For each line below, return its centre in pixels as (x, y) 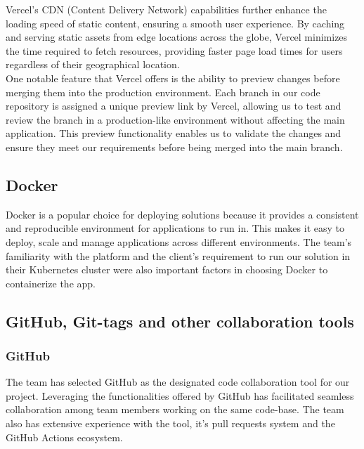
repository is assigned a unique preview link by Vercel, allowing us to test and (174, 106)
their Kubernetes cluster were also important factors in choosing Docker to (167, 269)
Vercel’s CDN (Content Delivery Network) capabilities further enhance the (166, 9)
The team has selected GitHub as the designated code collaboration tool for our (178, 382)
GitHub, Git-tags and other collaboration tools (180, 321)
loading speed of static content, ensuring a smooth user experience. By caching (175, 23)
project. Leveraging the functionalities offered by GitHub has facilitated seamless (180, 395)
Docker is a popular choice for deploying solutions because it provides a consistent (182, 214)
